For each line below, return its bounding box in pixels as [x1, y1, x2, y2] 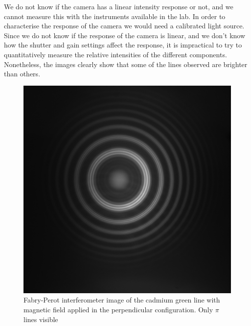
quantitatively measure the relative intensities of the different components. [4, 49, 227, 59]
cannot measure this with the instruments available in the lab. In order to [4, 11, 226, 21]
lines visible [23, 314, 58, 324]
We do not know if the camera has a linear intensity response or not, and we [4, 1, 233, 11]
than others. [4, 69, 41, 79]
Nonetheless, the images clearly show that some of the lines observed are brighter [4, 59, 248, 69]
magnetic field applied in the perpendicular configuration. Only [23, 304, 213, 314]
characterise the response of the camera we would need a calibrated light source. [4, 21, 245, 31]
